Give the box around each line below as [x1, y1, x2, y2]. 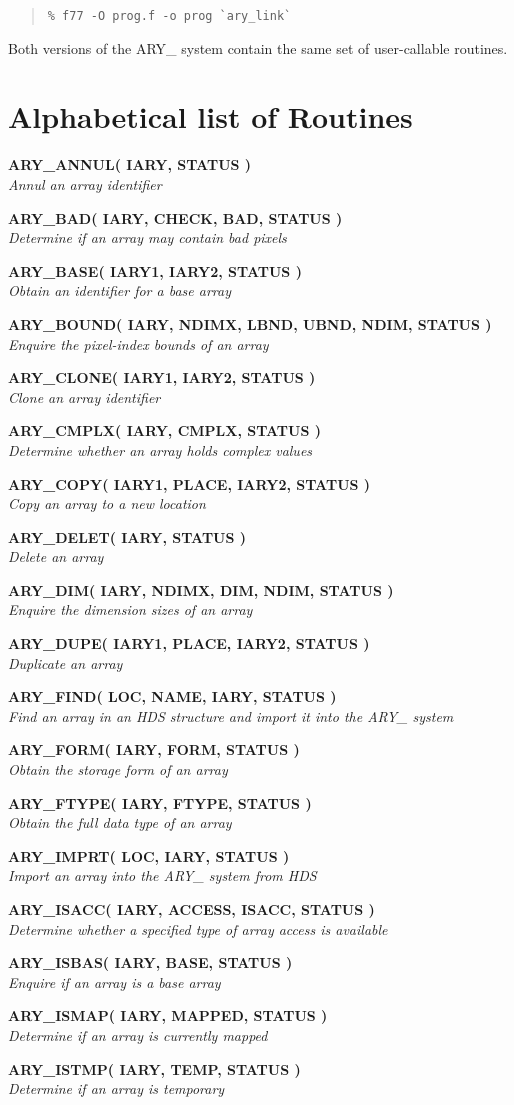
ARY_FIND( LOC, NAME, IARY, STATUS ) [8, 686, 337, 707]
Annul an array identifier [8, 173, 162, 194]
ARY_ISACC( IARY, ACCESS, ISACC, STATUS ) [8, 899, 375, 919]
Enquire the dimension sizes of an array [8, 599, 253, 620]
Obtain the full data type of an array [8, 812, 232, 833]
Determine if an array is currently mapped [8, 1024, 268, 1045]
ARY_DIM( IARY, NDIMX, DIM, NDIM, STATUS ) [8, 579, 394, 600]
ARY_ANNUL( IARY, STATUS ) [8, 154, 252, 175]
